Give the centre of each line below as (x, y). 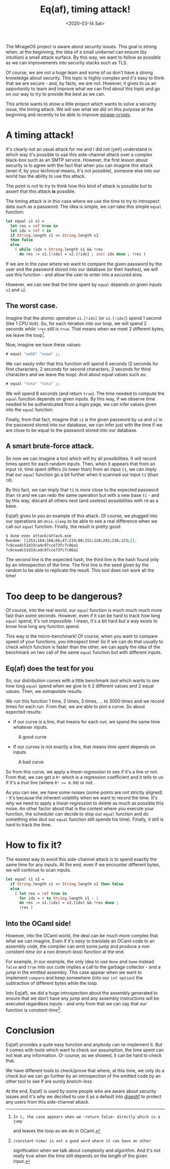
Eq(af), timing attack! (85, 9)
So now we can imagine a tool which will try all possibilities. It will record (81, 458)
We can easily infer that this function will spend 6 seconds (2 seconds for (82, 364)
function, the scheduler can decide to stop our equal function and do (77, 814)
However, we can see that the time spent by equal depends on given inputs (84, 284)
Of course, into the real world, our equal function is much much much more (84, 610)
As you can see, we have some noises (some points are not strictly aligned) (84, 792)
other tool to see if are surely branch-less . (49, 1081)
